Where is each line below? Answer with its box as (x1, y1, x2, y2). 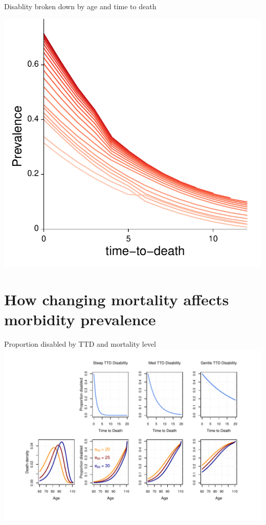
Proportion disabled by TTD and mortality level (4, 339, 156, 349)
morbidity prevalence (4, 309, 156, 330)
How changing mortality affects (4, 288, 229, 309)
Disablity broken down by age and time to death (4, 1, 157, 11)
